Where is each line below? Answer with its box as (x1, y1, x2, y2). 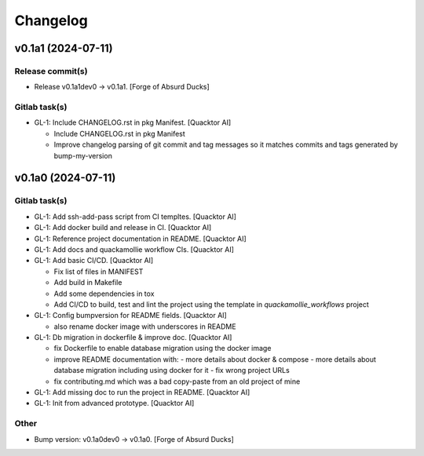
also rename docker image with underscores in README (53, 322, 236, 331)
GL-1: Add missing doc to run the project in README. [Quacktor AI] (34, 388, 250, 397)
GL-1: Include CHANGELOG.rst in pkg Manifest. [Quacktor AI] (34, 118, 232, 127)
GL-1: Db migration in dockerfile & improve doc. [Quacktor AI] (34, 333, 232, 342)
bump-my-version (53, 151, 113, 160)
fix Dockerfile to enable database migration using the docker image (53, 344, 272, 353)
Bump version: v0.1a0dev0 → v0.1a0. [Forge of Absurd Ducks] (34, 434, 235, 443)
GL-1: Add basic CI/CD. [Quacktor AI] (34, 256, 154, 265)
